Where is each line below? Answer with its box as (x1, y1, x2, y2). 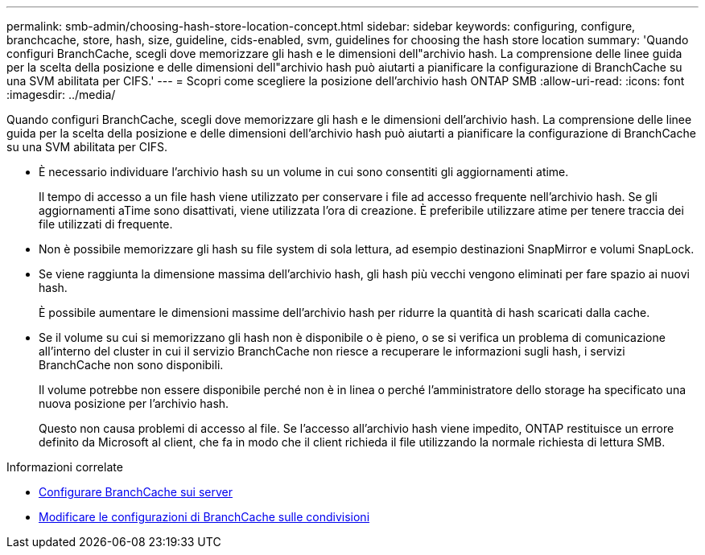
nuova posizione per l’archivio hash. (39, 397, 229, 410)
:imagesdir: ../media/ (6, 88, 116, 101)
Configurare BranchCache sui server (39, 485, 233, 499)
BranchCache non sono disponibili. (39, 358, 224, 372)
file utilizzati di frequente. (39, 217, 173, 231)
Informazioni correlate (6, 460, 123, 474)
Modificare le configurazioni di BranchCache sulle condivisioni (39, 510, 370, 524)
